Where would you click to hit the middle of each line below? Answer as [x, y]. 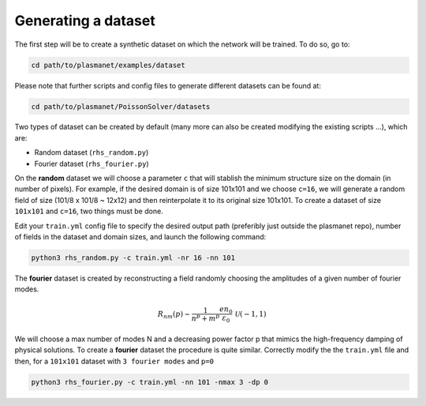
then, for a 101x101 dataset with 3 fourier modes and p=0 [114, 361]
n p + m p [206, 318]
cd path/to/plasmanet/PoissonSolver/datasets [121, 106]
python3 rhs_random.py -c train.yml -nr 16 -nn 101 [133, 258]
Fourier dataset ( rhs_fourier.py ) [92, 164]
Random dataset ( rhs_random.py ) [92, 152]
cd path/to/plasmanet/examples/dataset [108, 65]
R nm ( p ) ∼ [174, 314]
